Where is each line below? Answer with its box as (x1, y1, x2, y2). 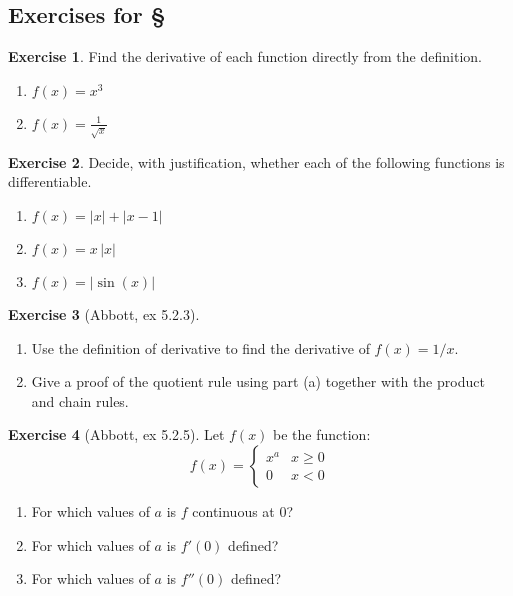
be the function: (273, 424, 371, 445)
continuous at (192, 500, 275, 521)
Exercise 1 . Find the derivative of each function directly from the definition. (8, 46, 482, 67)
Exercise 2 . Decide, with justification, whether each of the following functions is (8, 151, 505, 172)
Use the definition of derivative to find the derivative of (31, 337, 370, 358)
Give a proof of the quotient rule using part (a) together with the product (31, 371, 485, 392)
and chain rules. (31, 390, 129, 411)
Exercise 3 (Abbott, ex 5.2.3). (8, 303, 200, 324)
